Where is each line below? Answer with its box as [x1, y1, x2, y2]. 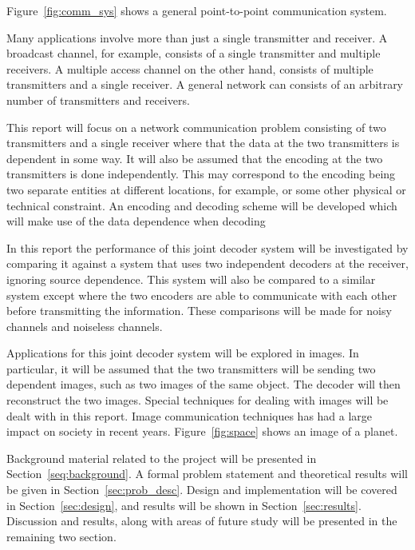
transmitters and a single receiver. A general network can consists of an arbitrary [6, 76, 404, 93]
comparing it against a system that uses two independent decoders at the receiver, [6, 255, 409, 272]
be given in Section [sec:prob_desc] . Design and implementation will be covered [6, 481, 397, 498]
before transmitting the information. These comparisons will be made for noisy [6, 302, 392, 319]
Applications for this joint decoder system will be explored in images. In [6, 345, 359, 361]
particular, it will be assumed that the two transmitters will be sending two [6, 360, 376, 377]
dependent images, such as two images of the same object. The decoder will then [6, 376, 401, 393]
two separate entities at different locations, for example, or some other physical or [6, 181, 406, 197]
